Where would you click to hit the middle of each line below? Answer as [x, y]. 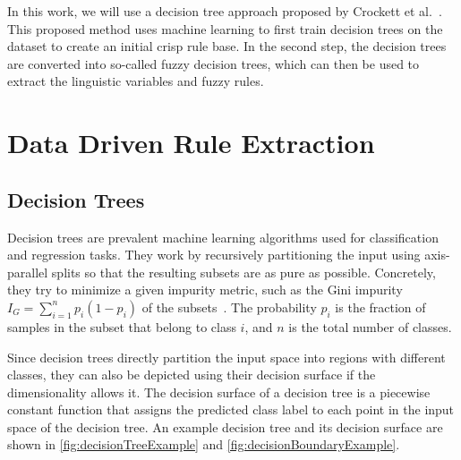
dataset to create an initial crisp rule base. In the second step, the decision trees [227, 46]
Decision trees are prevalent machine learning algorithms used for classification [223, 237]
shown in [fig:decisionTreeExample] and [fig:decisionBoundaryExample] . [204, 444]
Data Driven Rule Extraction [191, 143]
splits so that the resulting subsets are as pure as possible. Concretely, [243, 272]
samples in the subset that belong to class [122, 326]
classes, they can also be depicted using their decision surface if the [192, 375]
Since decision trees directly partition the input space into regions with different [226, 357]
